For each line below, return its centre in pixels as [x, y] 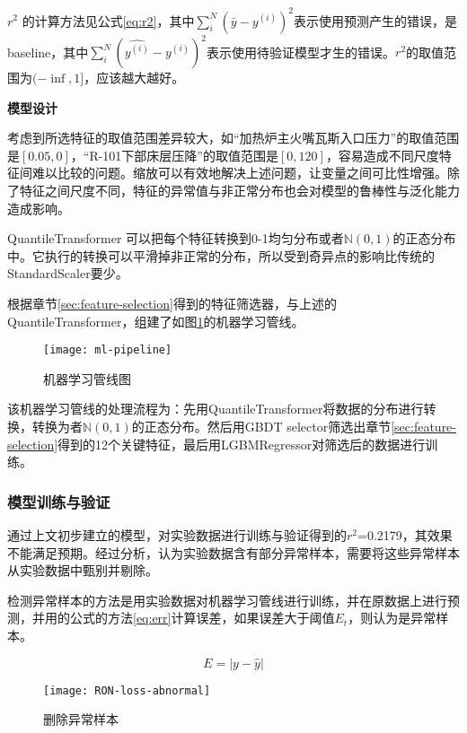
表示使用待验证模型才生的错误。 [301, 51]
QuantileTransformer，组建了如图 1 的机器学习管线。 [156, 321]
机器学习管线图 [87, 378]
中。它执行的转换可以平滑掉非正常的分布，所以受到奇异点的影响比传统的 [221, 255]
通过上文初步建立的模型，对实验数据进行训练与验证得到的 [177, 534]
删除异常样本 [81, 719]
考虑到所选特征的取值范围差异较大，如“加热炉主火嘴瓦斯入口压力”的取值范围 [233, 138]
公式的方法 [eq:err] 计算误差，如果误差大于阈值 [202, 618]
